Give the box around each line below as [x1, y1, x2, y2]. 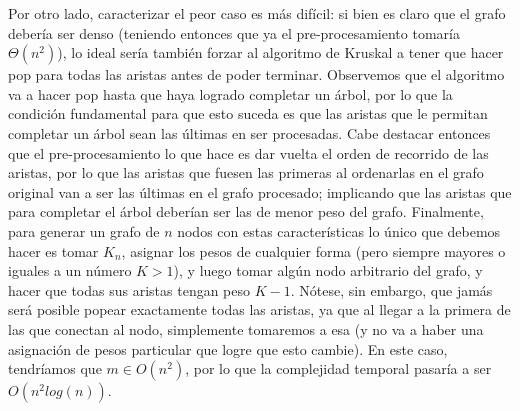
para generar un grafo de [8, 220, 160, 241]
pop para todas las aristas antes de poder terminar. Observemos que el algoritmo [8, 64, 505, 85]
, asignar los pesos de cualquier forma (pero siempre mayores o [121, 240, 506, 261]
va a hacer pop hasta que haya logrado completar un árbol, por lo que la [8, 83, 453, 104]
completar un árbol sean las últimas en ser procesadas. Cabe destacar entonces [8, 122, 491, 143]
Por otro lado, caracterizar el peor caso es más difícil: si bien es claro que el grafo [8, 3, 506, 23]
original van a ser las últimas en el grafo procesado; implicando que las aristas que [8, 181, 512, 202]
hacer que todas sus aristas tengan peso [8, 279, 251, 300]
